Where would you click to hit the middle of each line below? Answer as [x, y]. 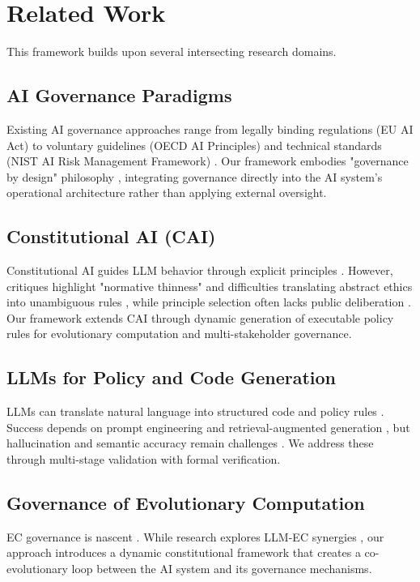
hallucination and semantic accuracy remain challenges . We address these [190, 443]
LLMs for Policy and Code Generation [171, 377]
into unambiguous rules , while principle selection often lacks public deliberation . [209, 302]
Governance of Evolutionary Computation [186, 503]
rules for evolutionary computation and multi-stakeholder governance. [179, 334]
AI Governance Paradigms [119, 95]
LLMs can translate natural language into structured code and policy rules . [195, 411]
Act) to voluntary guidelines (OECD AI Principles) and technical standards [194, 145]
